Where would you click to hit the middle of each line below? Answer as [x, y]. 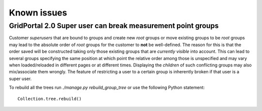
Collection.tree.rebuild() [50, 99]
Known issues [38, 13]
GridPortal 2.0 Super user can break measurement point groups [114, 26]
